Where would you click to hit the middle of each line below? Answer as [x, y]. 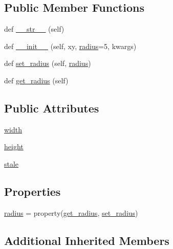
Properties [33, 191]
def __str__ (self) [34, 29]
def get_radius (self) [36, 80]
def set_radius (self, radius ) [48, 63]
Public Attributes [52, 108]
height [14, 146]
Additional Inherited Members [87, 240]
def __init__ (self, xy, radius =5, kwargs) [70, 46]
